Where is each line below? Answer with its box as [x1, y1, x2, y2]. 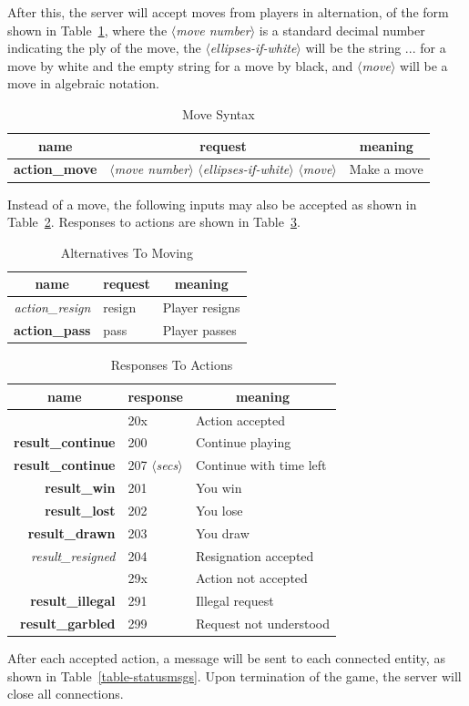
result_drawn [27, 523, 116, 542]
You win [195, 478, 242, 497]
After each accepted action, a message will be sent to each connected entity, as [7, 649, 445, 668]
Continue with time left [195, 455, 327, 475]
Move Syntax [181, 104, 255, 123]
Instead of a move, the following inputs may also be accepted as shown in [7, 194, 417, 213]
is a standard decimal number [259, 20, 425, 39]
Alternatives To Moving [60, 242, 193, 261]
